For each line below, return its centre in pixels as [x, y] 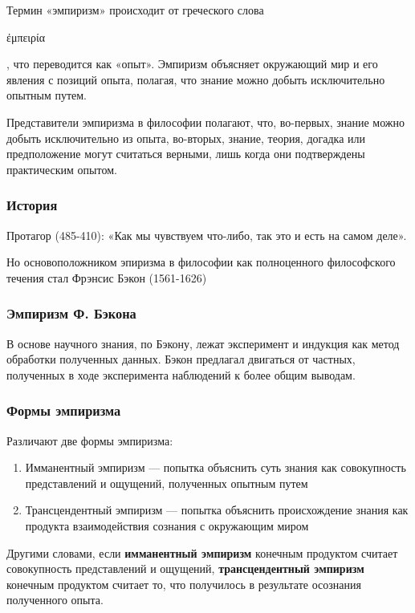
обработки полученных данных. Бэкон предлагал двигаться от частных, [181, 359]
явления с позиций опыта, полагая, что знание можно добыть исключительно [196, 79]
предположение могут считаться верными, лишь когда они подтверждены [186, 154]
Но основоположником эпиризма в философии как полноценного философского [201, 262]
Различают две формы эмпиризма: [90, 440]
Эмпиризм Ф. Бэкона [71, 313]
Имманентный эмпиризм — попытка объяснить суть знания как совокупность [216, 467]
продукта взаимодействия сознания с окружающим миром [167, 525]
